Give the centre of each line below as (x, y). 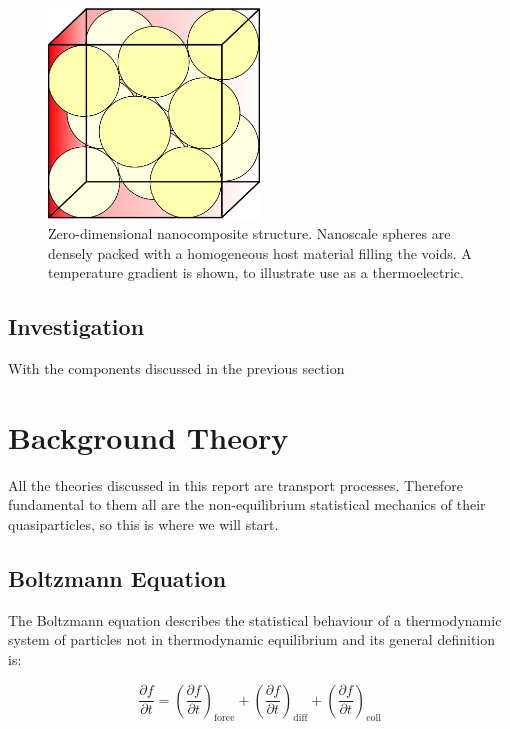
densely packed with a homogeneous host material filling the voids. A (260, 252)
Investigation (76, 326)
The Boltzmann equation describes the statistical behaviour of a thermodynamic (255, 619)
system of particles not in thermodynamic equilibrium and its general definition (252, 639)
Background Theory (148, 436)
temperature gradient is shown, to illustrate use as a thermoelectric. (256, 272)
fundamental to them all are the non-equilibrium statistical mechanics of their (247, 504)
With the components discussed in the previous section (176, 368)
